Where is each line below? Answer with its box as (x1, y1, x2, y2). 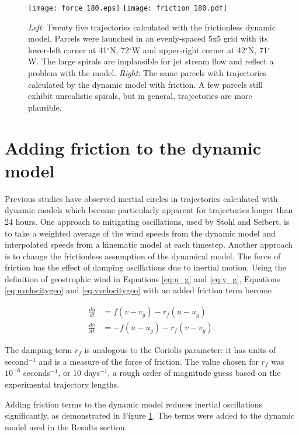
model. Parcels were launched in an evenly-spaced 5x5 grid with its (28, 32, 268, 44)
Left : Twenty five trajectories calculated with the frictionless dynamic (28, 20, 276, 33)
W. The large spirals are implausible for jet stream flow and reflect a (28, 55, 274, 67)
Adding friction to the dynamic (5, 135, 262, 159)
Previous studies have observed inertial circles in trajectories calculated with (5, 192, 278, 204)
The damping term (5, 344, 72, 356)
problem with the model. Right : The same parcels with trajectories (28, 67, 267, 79)
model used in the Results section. (5, 420, 127, 433)
